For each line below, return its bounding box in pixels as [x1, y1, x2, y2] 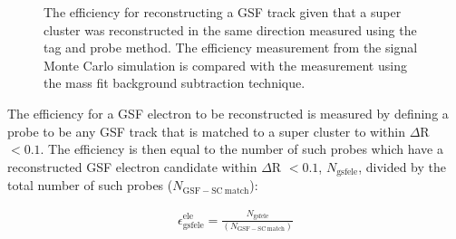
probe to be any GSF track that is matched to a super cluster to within [7, 121, 405, 140]
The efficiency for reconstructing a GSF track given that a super [44, 3, 402, 21]
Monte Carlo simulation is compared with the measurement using [44, 55, 407, 74]
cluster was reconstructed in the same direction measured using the [44, 20, 417, 39]
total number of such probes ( [7, 176, 173, 195]
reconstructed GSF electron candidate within [7, 157, 257, 176]
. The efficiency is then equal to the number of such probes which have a [40, 139, 443, 158]
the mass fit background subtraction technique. [44, 73, 306, 92]
